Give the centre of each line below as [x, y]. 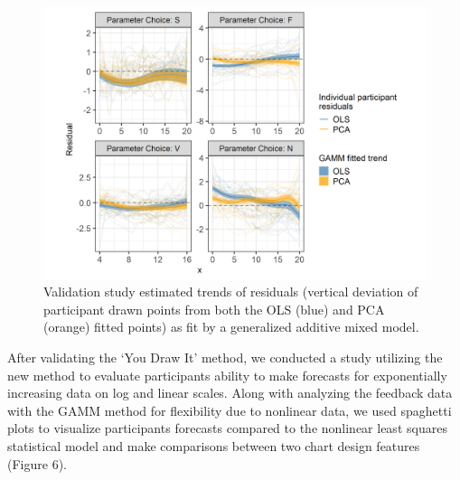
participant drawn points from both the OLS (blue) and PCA [214, 309]
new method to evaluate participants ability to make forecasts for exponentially [227, 375]
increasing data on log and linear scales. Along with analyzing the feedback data [230, 393]
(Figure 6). [37, 463]
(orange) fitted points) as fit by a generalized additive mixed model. [231, 327]
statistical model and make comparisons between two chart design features [214, 445]
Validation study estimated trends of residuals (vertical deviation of [231, 292]
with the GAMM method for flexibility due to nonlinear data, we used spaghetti [230, 410]
